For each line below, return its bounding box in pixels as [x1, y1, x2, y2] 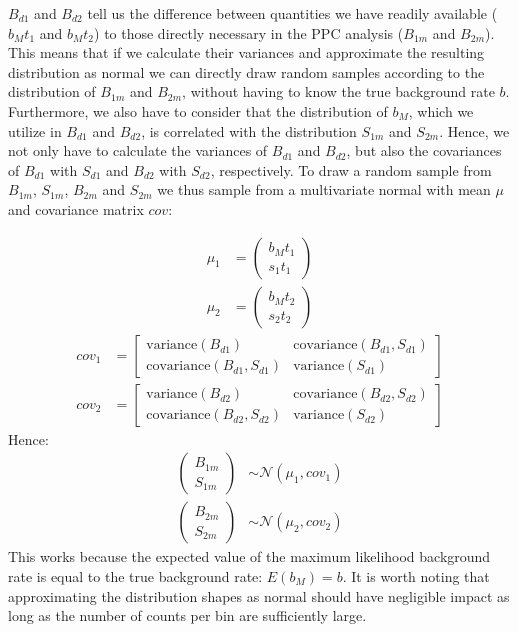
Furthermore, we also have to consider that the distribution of [8, 100, 388, 121]
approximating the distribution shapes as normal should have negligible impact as [8, 585, 510, 606]
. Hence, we [439, 120, 510, 141]
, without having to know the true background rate [182, 81, 495, 102]
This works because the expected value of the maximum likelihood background [8, 546, 491, 567]
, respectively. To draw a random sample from [210, 159, 492, 180]
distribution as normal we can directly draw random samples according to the [8, 61, 485, 82]
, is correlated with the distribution [141, 120, 357, 141]
